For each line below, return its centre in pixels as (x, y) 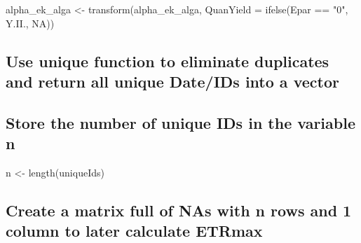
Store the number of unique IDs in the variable (180, 122)
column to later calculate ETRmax (134, 231)
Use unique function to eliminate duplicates (168, 61)
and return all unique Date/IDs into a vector (172, 81)
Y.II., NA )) (30, 23)
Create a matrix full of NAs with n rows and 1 (179, 210)
